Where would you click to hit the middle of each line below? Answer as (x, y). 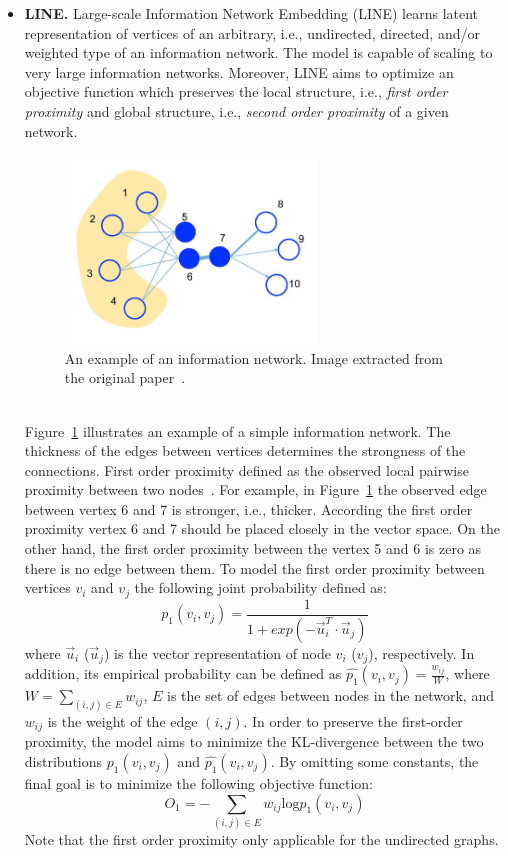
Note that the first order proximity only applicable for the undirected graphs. (261, 838)
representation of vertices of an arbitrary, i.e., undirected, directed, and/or (252, 32)
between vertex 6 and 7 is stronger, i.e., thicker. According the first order (248, 508)
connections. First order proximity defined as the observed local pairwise (246, 469)
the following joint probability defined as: (260, 587)
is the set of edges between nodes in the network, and (330, 695)
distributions (63, 760)
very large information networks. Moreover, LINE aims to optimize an (239, 71)
